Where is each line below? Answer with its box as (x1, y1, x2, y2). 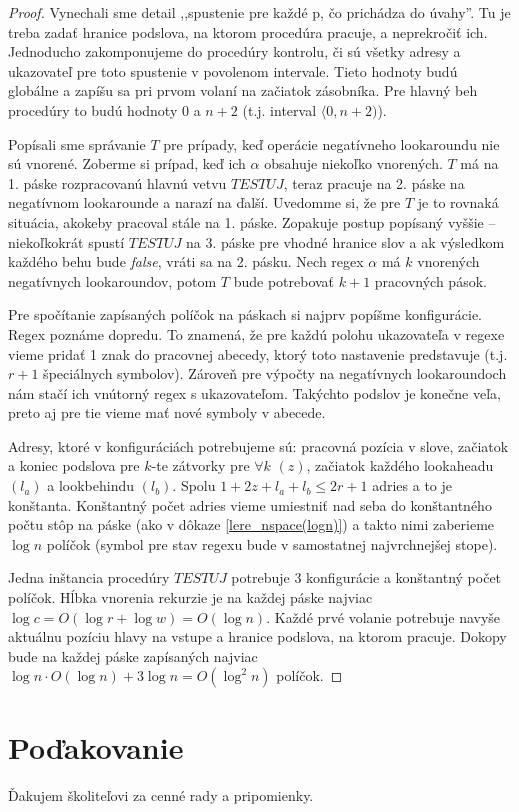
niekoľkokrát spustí (8, 231, 125, 252)
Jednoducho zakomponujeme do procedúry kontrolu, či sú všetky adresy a (8, 41, 461, 62)
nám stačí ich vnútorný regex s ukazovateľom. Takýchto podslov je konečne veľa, (8, 382, 501, 403)
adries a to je (372, 475, 453, 496)
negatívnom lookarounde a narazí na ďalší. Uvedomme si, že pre (8, 192, 401, 213)
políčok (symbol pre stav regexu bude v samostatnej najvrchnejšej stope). (46, 533, 498, 554)
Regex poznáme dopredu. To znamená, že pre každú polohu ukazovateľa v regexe (8, 323, 505, 344)
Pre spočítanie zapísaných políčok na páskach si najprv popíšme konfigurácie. (8, 304, 483, 325)
